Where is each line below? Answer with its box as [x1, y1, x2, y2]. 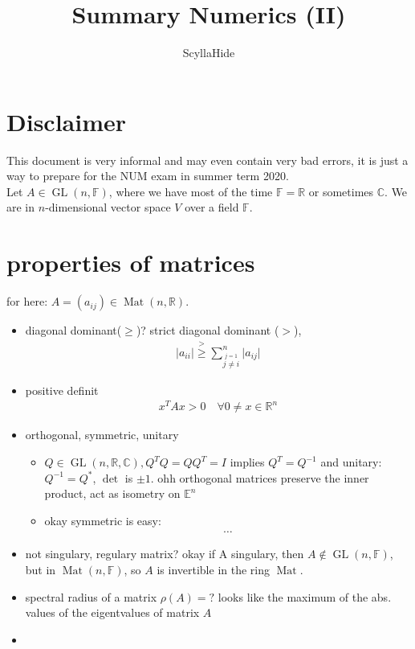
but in [25, 561, 56, 578]
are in [6, 199, 35, 216]
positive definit [25, 381, 99, 398]
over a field [185, 199, 239, 216]
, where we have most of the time [108, 183, 273, 199]
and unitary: [320, 454, 382, 470]
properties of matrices [6, 246, 255, 279]
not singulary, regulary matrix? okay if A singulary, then [25, 545, 304, 562]
